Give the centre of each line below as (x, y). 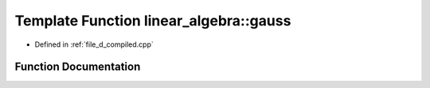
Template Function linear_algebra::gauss (153, 21)
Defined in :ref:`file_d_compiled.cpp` (94, 44)
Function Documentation (78, 67)
